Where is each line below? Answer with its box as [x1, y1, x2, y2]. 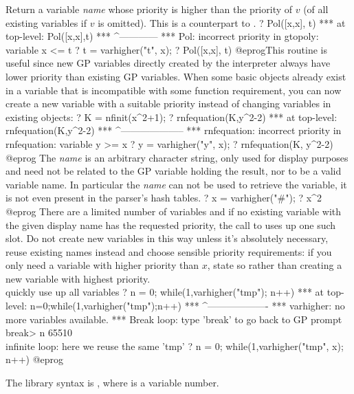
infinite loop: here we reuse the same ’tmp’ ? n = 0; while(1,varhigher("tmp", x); [5, 338, 344, 353]
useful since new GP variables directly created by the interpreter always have [5, 56, 331, 70]
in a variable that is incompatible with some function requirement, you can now [5, 83, 342, 97]
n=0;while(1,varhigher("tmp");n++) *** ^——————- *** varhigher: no [30, 298, 345, 313]
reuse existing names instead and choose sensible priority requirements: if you [5, 244, 332, 259]
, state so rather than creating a [207, 258, 342, 272]
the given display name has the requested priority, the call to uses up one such [5, 217, 336, 232]
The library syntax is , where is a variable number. [5, 375, 219, 390]
